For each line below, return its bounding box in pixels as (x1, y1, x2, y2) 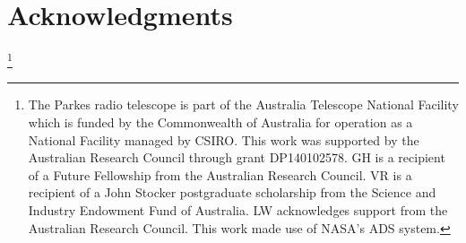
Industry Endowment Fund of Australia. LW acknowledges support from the (28, 200, 448, 219)
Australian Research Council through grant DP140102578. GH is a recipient (28, 148, 445, 167)
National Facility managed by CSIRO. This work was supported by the (28, 130, 419, 149)
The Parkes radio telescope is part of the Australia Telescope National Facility (28, 95, 459, 114)
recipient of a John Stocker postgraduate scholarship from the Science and (28, 183, 436, 202)
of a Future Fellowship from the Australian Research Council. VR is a (28, 165, 412, 184)
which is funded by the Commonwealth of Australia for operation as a (28, 112, 413, 131)
